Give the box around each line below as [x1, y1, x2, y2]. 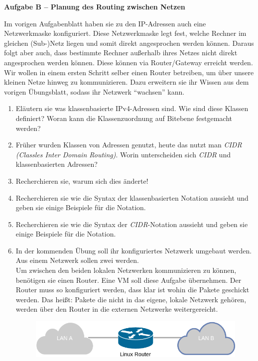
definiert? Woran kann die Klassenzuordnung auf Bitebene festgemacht [15, 113, 232, 123]
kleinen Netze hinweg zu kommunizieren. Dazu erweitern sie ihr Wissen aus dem [4, 77, 249, 87]
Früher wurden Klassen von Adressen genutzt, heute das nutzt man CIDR [15, 139, 242, 150]
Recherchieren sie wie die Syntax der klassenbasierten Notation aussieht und [15, 192, 249, 203]
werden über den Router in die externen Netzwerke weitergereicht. [15, 304, 218, 314]
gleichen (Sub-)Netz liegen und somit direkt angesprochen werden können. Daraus [4, 37, 254, 48]
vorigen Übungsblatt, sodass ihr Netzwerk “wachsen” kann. [4, 86, 185, 97]
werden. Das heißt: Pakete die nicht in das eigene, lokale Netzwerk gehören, [15, 294, 247, 304]
